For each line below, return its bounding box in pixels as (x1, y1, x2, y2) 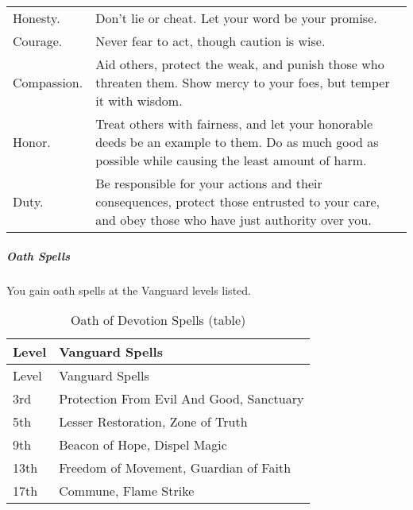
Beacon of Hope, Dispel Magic (59, 435, 227, 454)
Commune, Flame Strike (59, 481, 195, 500)
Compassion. (13, 73, 83, 91)
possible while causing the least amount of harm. (95, 151, 367, 169)
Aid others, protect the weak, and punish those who (95, 55, 384, 73)
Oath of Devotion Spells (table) (71, 311, 246, 330)
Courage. (13, 32, 63, 50)
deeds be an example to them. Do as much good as (95, 133, 379, 151)
